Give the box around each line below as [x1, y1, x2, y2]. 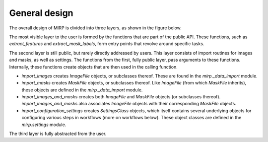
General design [9, 7, 74, 18]
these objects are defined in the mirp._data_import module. [21, 87, 143, 93]
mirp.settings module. [21, 122, 67, 128]
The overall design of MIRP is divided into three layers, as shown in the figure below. [9, 25, 182, 31]
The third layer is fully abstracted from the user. [9, 131, 107, 137]
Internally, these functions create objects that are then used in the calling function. [9, 64, 178, 70]
